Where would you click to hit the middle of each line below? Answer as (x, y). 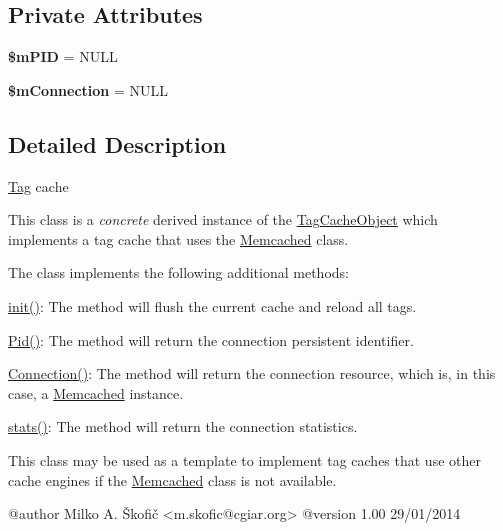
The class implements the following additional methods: (178, 272)
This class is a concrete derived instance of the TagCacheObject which (223, 219)
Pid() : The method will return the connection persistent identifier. (211, 339)
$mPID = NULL (63, 56)
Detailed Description (117, 143)
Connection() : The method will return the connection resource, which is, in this (252, 373)
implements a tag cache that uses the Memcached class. (178, 238)
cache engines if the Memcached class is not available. (172, 479)
